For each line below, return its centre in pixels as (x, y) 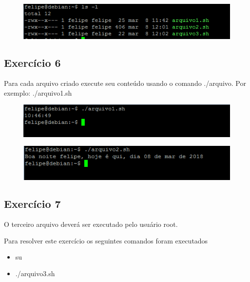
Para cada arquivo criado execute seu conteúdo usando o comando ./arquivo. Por (125, 83)
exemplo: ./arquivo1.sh (38, 92)
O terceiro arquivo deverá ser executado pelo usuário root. (91, 224)
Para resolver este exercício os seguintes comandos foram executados (106, 240)
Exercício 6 (32, 63)
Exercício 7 (32, 204)
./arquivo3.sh (35, 273)
